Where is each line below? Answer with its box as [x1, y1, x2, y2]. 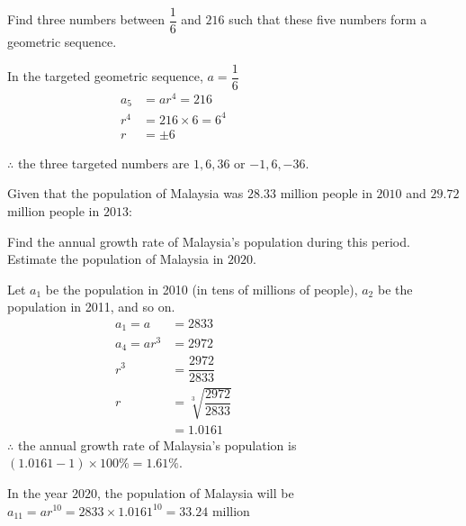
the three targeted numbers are [17, 153, 190, 172]
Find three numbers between [7, 10, 165, 29]
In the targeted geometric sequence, [7, 67, 203, 86]
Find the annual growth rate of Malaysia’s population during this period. [7, 231, 410, 250]
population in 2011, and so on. [7, 297, 175, 316]
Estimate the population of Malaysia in [7, 249, 224, 268]
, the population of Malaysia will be [96, 483, 294, 502]
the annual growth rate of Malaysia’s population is [17, 435, 297, 454]
